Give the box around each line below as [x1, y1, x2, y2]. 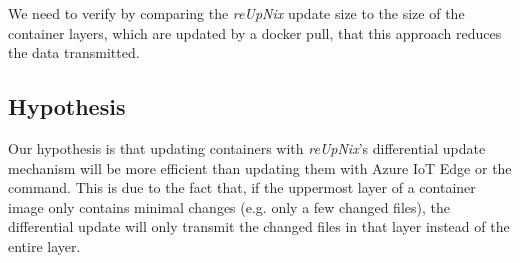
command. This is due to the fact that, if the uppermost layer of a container [8, 177, 476, 198]
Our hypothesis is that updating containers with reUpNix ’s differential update [8, 137, 486, 158]
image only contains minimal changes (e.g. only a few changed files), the [8, 196, 450, 217]
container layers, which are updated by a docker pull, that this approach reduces [8, 22, 502, 43]
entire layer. [8, 235, 81, 256]
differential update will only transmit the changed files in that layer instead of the [8, 216, 510, 237]
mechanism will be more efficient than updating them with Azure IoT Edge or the [8, 157, 512, 178]
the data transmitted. [8, 42, 140, 63]
